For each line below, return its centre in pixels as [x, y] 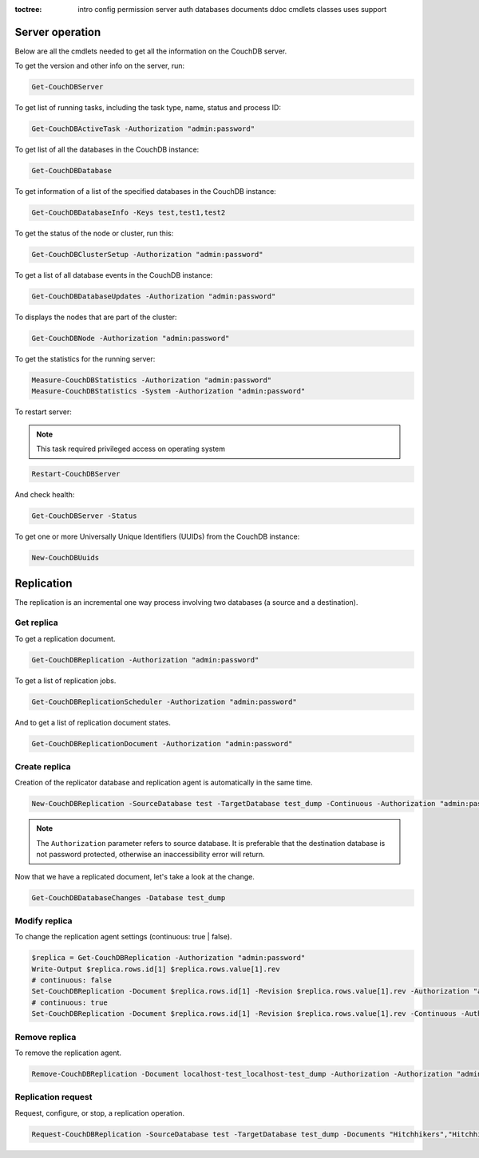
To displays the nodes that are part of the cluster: [96, 317]
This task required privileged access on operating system [131, 449]
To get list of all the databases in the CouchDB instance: [107, 150]
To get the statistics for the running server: [85, 359]
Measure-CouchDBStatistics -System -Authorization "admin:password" [168, 391]
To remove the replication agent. [68, 1053]
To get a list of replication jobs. [65, 680]
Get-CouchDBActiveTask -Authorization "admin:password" [143, 129]
